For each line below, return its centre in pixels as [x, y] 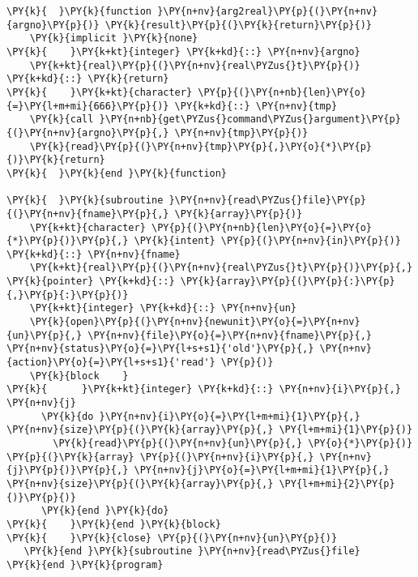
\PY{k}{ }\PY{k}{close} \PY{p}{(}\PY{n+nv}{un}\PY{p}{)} [172, 538]
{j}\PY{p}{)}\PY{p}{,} [68, 470]
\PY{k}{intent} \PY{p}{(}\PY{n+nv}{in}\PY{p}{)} [267, 241]
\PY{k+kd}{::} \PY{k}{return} [88, 79]
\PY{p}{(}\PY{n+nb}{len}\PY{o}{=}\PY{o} [262, 227]
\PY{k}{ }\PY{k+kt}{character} [100, 92]
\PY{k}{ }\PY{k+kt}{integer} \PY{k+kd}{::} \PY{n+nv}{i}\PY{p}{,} [204, 389]
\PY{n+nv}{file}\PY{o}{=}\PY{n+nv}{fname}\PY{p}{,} [230, 335]
